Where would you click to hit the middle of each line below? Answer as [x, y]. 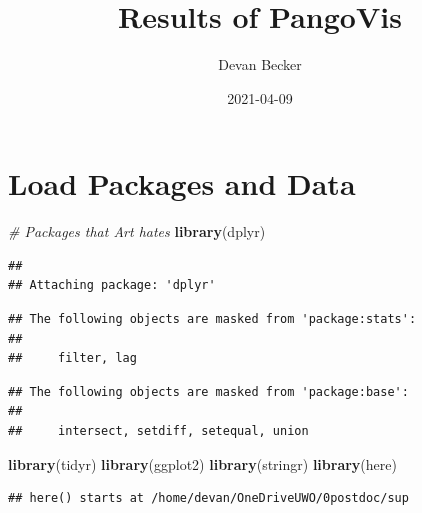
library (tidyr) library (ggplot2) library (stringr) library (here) [202, 463]
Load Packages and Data [182, 183]
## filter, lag [72, 358]
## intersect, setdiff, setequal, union [158, 431]
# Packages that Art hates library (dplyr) [137, 231]
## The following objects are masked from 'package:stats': [212, 319]
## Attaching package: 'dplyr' [112, 285]
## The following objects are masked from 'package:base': [208, 391]
